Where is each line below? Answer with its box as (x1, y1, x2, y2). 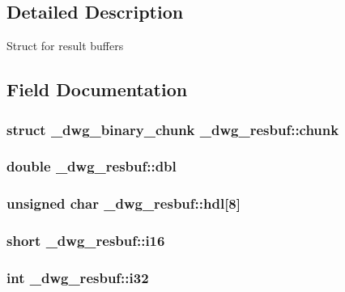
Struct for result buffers (6, 37, 124, 54)
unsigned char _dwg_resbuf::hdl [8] (6, 193, 241, 214)
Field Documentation (6, 77, 188, 102)
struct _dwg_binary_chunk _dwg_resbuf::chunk (6, 119, 339, 139)
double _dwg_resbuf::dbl (6, 156, 177, 176)
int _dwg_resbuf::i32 (6, 267, 149, 287)
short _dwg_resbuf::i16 (6, 231, 165, 251)
